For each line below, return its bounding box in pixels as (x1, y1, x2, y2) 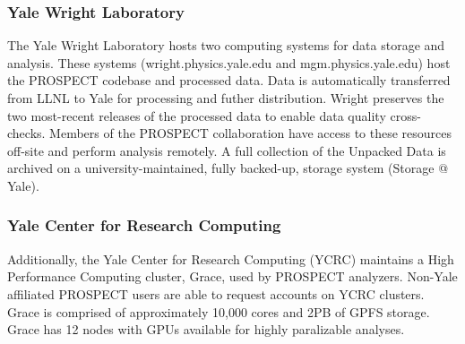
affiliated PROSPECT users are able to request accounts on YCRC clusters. (7, 284, 425, 303)
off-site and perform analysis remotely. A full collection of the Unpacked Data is (7, 141, 446, 159)
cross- (390, 106, 421, 125)
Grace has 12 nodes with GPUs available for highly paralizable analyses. (7, 320, 405, 339)
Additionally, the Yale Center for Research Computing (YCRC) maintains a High (7, 249, 454, 268)
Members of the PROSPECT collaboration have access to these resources (49, 124, 452, 142)
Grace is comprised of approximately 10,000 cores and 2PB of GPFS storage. (7, 302, 430, 321)
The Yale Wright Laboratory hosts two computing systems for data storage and (7, 36, 445, 55)
